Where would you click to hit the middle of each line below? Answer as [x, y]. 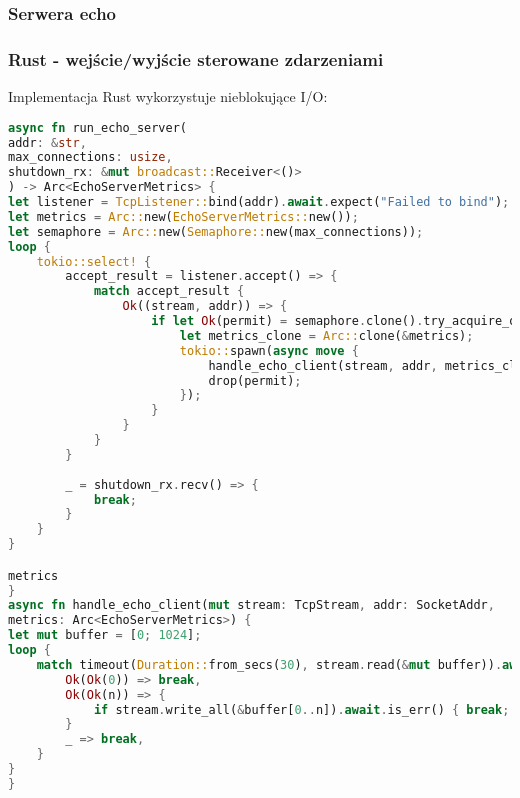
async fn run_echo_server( [97, 127]
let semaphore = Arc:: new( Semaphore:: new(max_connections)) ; [216, 231]
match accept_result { [169, 291]
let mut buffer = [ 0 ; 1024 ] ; [105, 635]
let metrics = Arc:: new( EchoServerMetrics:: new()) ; [183, 216]
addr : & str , [47, 142]
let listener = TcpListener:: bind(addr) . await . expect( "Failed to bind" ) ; [259, 202]
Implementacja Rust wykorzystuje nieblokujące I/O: [168, 96]
